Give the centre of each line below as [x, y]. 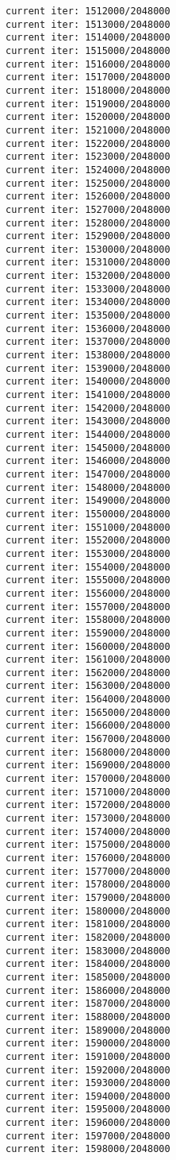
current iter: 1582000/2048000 [88, 937]
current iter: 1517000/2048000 [88, 77]
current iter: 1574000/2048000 [88, 831]
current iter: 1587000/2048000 [88, 1004]
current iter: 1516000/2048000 [88, 64]
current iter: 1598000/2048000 [88, 1149]
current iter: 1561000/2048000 [88, 660]
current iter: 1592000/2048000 [88, 1070]
